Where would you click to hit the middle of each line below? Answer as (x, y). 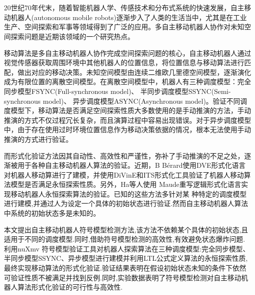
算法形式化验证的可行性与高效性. (70, 287)
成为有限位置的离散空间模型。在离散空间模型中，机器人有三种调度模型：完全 (127, 81)
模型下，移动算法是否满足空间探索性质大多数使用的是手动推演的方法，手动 (131, 110)
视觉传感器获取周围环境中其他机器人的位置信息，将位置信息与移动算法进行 (124, 62)
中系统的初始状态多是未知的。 (52, 213)
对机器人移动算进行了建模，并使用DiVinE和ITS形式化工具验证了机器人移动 (124, 174)
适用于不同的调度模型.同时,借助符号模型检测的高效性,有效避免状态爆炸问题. (125, 239)
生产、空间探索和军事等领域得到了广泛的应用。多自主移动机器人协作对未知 (124, 27)
